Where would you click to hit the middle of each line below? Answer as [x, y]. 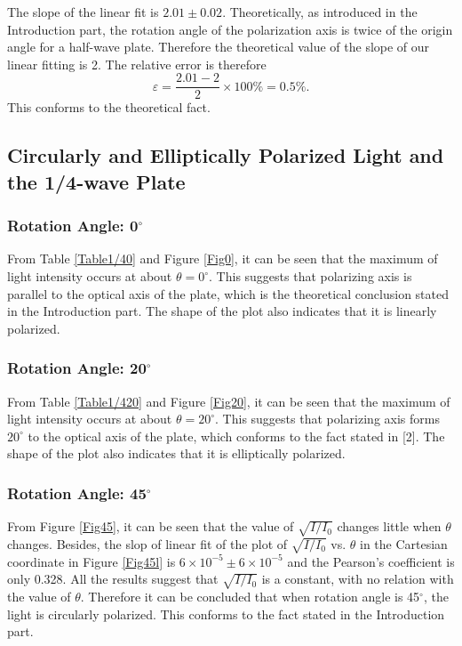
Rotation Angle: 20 [77, 368]
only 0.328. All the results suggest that [113, 579]
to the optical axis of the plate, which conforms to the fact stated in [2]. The [236, 436]
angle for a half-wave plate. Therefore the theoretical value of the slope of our [219, 47]
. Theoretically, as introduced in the [320, 12]
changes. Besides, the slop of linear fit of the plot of [147, 543]
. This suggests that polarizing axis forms [327, 419]
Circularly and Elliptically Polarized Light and [226, 155]
